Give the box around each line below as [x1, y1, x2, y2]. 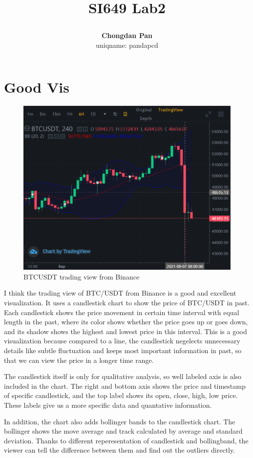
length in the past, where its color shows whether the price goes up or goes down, [4, 317, 248, 327]
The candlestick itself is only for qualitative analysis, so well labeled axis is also [4, 371, 242, 381]
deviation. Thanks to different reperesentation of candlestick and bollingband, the [4, 435, 249, 445]
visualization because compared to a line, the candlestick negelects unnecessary [4, 336, 240, 346]
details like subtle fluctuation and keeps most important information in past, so [4, 345, 242, 356]
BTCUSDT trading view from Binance [23, 271, 140, 281]
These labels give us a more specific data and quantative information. [4, 399, 212, 410]
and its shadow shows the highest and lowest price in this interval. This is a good [4, 326, 247, 336]
